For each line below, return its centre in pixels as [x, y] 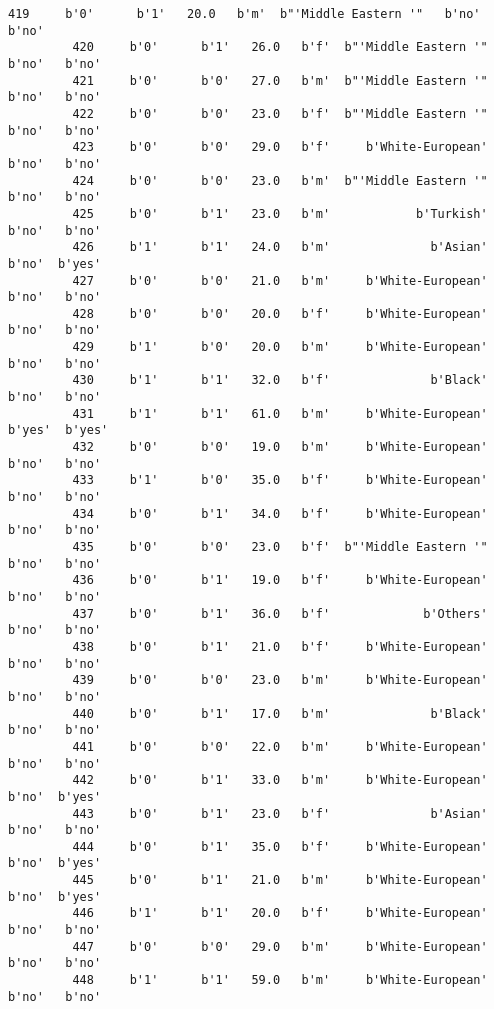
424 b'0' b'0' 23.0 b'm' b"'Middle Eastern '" [280, 180]
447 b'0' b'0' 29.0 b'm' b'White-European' [280, 946]
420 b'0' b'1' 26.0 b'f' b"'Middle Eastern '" [280, 47]
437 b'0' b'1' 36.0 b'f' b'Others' [280, 613]
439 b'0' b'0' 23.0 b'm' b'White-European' [280, 680]
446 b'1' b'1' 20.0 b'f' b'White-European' [280, 913]
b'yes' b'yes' [58, 430]
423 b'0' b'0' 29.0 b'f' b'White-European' [280, 147]
